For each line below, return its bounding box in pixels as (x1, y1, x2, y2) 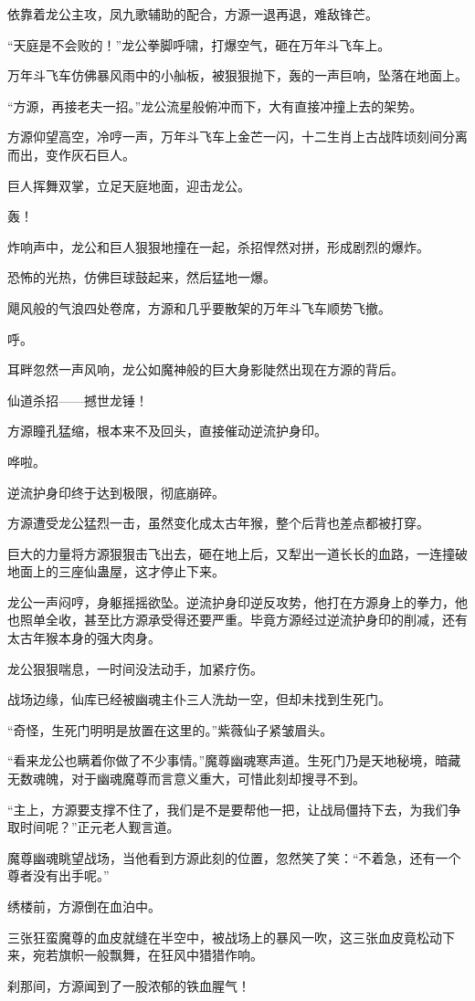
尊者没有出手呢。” (7, 866, 110, 885)
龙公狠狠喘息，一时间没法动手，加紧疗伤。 (7, 659, 263, 678)
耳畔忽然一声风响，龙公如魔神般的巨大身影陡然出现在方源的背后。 (7, 360, 404, 379)
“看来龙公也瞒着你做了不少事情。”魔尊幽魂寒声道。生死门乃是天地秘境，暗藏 (7, 751, 461, 770)
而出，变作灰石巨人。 (7, 144, 135, 163)
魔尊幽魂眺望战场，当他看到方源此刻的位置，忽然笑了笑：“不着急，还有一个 (7, 848, 461, 867)
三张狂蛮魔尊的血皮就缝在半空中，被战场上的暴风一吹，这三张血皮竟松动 (7, 927, 442, 946)
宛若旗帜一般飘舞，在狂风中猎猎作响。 (32, 945, 263, 964)
